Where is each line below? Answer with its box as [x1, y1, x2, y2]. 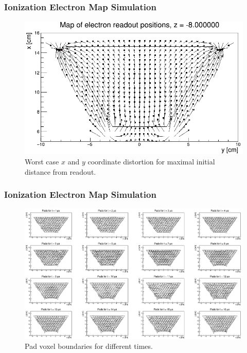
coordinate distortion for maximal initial [87, 156, 215, 166]
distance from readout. [25, 166, 96, 177]
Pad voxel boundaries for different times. [25, 341, 153, 351]
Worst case [25, 156, 59, 166]
